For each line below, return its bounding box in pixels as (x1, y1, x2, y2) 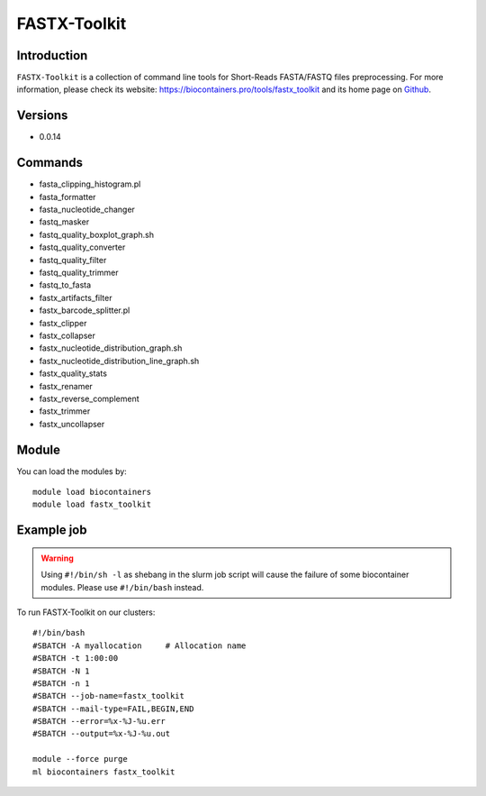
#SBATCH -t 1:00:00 (32, 654, 119, 663)
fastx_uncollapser (39, 418, 105, 429)
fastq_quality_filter (39, 254, 107, 265)
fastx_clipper (39, 317, 87, 328)
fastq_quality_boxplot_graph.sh (39, 229, 155, 240)
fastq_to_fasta (39, 279, 92, 290)
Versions (16, 108, 68, 124)
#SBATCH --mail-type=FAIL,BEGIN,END (32, 703, 194, 714)
